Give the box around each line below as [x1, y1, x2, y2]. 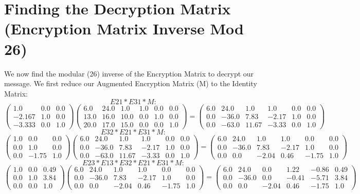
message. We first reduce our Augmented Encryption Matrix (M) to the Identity [4, 78, 257, 89]
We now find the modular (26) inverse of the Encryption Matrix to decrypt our [4, 68, 254, 79]
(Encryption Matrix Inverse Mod [4, 18, 244, 39]
